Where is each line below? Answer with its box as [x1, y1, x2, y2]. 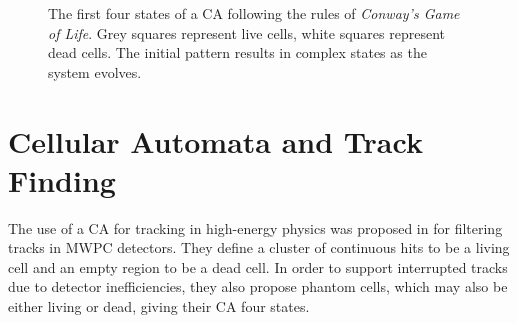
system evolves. [48, 61, 142, 82]
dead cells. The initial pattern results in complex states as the [48, 42, 427, 63]
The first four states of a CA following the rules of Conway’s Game [48, 3, 460, 23]
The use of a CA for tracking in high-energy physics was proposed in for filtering [8, 217, 503, 238]
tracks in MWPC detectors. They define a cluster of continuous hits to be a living [8, 237, 510, 258]
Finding [8, 159, 116, 200]
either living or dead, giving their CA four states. [8, 296, 310, 317]
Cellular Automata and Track [8, 120, 423, 161]
